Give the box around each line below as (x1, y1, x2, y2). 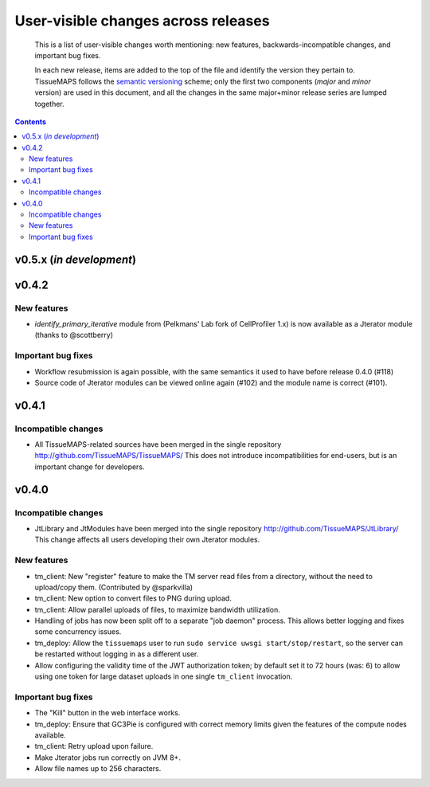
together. (34, 99, 65, 108)
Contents (14, 116, 47, 127)
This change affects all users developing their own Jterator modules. (34, 534, 260, 545)
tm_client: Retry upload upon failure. (34, 742, 154, 751)
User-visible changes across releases (14, 12, 270, 29)
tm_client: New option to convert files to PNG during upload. (34, 593, 233, 603)
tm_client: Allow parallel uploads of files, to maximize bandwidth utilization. (34, 605, 280, 614)
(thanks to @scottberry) (34, 331, 114, 340)
